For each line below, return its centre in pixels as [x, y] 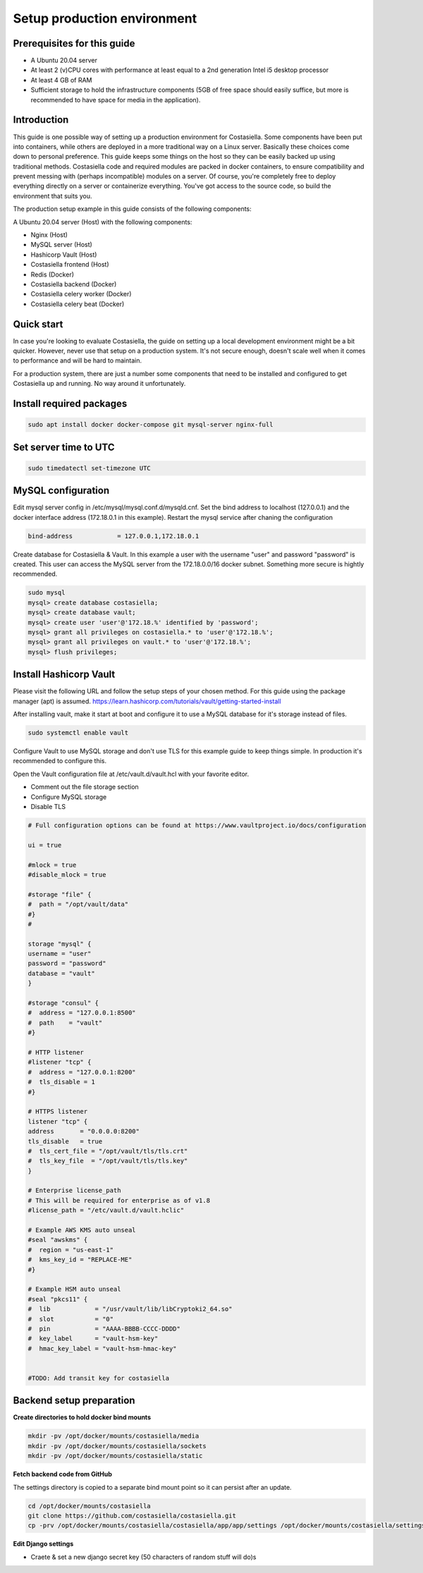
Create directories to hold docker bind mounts [82, 1417]
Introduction [41, 120]
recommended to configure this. [60, 761]
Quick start [38, 324]
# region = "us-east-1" [71, 1250]
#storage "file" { [60, 894]
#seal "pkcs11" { [58, 1299]
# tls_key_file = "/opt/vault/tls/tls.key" [108, 1161]
